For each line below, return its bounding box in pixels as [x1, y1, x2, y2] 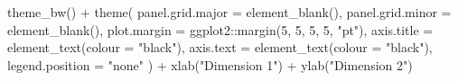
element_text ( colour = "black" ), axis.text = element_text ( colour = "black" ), [7, 38, 433, 57]
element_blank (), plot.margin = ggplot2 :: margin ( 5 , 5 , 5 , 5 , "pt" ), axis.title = [7, 20, 434, 39]
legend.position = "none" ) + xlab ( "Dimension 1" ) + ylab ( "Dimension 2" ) [7, 55, 413, 74]
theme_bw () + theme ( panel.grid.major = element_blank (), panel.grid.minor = [7, 3, 452, 21]
